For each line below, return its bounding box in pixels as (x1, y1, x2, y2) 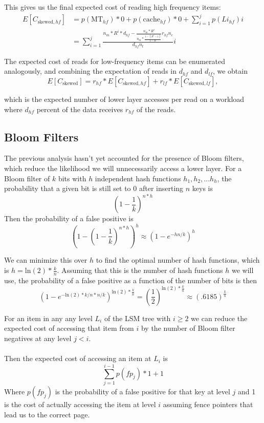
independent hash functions (95, 173, 181, 183)
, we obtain (212, 66, 248, 76)
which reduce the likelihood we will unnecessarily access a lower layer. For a (4, 163, 242, 174)
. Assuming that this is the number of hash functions (57, 265, 223, 276)
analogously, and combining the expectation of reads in (4, 66, 177, 76)
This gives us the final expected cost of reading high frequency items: (4, 2, 221, 12)
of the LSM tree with (104, 312, 171, 323)
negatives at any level (4, 333, 72, 344)
